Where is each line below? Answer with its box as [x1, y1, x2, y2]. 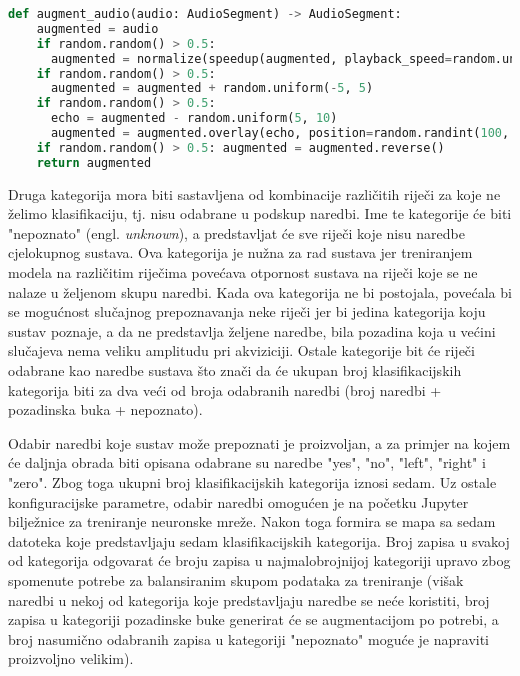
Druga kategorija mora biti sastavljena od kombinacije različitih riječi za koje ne [8, 183, 501, 204]
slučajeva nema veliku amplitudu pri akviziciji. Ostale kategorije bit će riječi [8, 340, 475, 361]
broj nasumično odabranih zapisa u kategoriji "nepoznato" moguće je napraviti [8, 628, 490, 649]
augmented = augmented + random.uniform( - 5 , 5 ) [50, 81, 374, 96]
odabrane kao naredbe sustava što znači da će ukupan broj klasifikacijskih [8, 359, 462, 380]
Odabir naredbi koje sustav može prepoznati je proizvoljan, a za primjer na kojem [8, 432, 511, 453]
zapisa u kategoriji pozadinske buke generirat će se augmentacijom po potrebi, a [8, 609, 499, 630]
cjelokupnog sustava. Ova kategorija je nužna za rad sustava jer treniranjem [8, 242, 473, 263]
